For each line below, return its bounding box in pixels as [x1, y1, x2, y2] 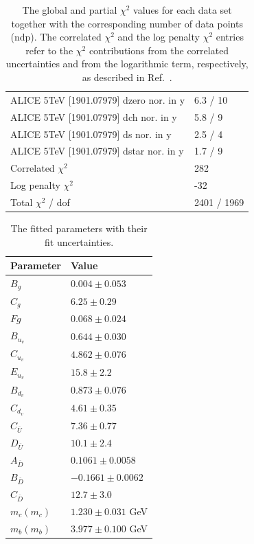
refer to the [25, 43, 73, 57]
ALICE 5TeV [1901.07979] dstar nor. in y [10, 144, 184, 158]
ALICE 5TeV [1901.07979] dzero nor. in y [10, 92, 185, 106]
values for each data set [133, 3, 232, 16]
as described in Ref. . [82, 69, 172, 84]
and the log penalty [117, 30, 200, 44]
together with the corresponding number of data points [11, 16, 243, 30]
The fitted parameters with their [10, 220, 148, 235]
